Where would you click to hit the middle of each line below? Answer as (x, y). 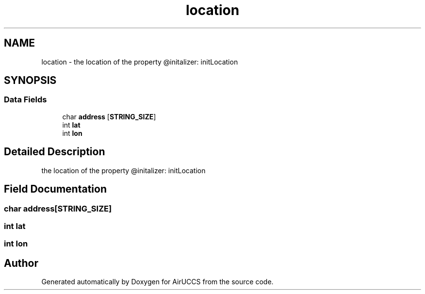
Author (21, 263)
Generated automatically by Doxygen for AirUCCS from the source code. (157, 282)
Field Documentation (55, 189)
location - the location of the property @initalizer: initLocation (140, 62)
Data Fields (25, 100)
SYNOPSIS (30, 81)
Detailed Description (55, 152)
